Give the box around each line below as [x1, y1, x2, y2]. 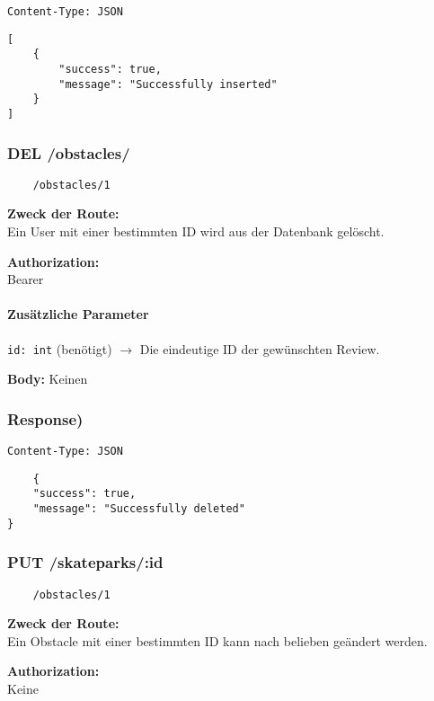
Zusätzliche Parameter [7, 305, 149, 324]
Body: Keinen [7, 369, 88, 388]
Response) [7, 407, 84, 430]
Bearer [7, 270, 44, 288]
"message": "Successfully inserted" [58, 77, 278, 91]
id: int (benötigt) [7, 339, 112, 358]
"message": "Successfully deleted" [32, 502, 245, 516]
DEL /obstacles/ [7, 141, 130, 164]
